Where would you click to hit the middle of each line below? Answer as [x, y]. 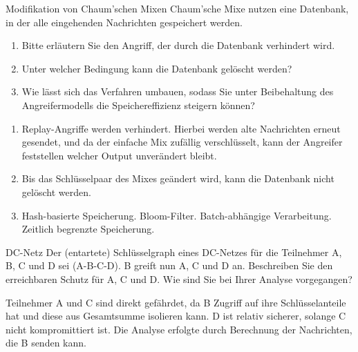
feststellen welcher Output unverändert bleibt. [119, 155]
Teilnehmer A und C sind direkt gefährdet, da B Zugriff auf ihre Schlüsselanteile [176, 302]
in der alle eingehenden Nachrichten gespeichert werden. [124, 22]
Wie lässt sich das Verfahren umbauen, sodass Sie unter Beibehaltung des [178, 91]
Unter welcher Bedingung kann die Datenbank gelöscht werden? [157, 68]
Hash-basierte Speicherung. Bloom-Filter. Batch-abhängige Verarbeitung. [177, 215]
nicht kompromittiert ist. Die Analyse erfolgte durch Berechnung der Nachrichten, [179, 329]
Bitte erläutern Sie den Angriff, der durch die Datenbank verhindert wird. [178, 45]
